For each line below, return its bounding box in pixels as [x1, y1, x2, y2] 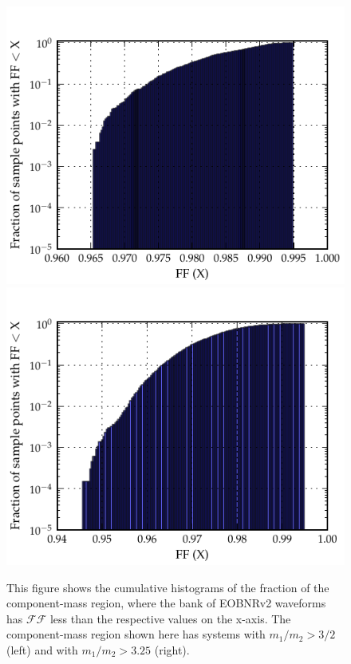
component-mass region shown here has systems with [6, 626, 266, 642]
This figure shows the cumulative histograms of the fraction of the [6, 579, 329, 595]
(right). [154, 641, 190, 658]
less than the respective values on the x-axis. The [49, 610, 291, 626]
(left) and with [6, 641, 78, 658]
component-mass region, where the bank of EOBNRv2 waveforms [6, 595, 326, 611]
